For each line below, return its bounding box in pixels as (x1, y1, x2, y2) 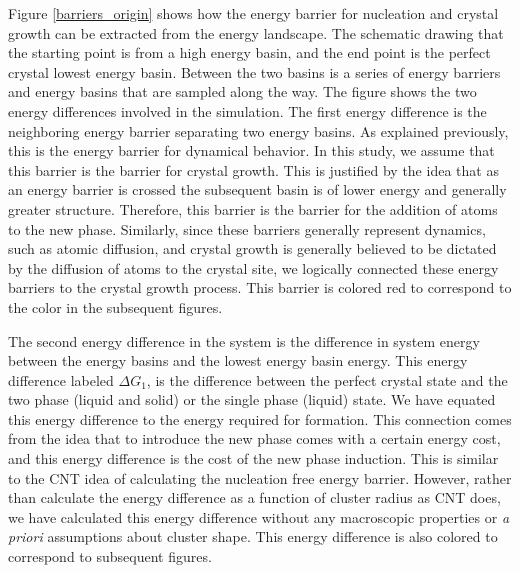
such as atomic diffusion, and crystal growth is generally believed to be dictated (8, 238, 497, 259)
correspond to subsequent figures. (8, 546, 212, 567)
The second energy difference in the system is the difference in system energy (8, 330, 480, 351)
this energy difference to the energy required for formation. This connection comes (8, 408, 512, 429)
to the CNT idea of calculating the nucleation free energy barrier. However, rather (8, 467, 512, 488)
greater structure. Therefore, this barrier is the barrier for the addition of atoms (8, 198, 498, 219)
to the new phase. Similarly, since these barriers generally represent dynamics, (8, 218, 486, 239)
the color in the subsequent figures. (8, 296, 223, 317)
